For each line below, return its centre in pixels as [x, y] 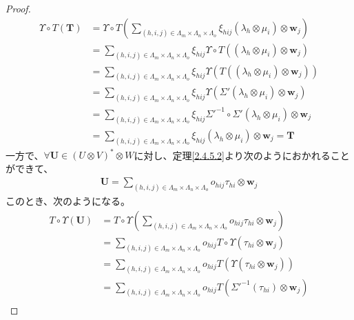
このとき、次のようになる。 [68, 201]
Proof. [18, 8]
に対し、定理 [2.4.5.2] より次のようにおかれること [242, 155]
